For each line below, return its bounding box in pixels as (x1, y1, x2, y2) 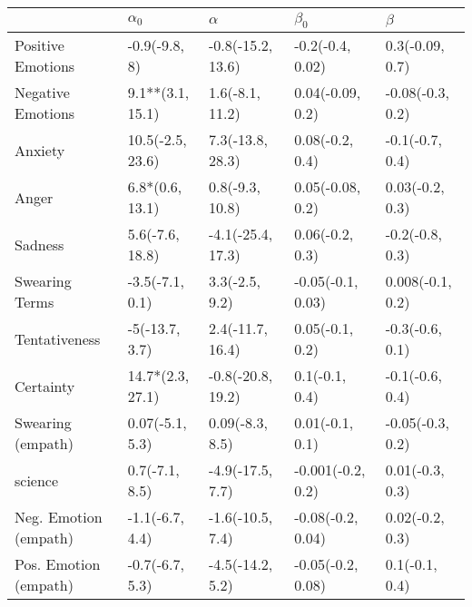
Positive (15, 34, 64, 56)
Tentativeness (15, 328, 101, 349)
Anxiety (15, 139, 65, 161)
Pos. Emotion (15, 553, 101, 575)
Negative (15, 82, 70, 103)
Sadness (15, 233, 64, 255)
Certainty (15, 375, 75, 397)
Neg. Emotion (15, 506, 103, 528)
